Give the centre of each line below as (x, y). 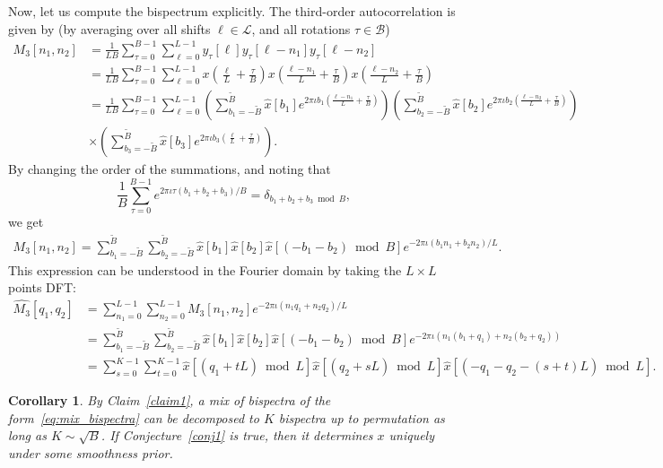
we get (26, 221)
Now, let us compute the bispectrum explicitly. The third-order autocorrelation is (232, 11)
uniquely (411, 435)
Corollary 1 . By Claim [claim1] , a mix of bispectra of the (170, 400)
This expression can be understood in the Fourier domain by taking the (205, 269)
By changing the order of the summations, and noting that (170, 169)
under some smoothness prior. (91, 452)
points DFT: (42, 287)
